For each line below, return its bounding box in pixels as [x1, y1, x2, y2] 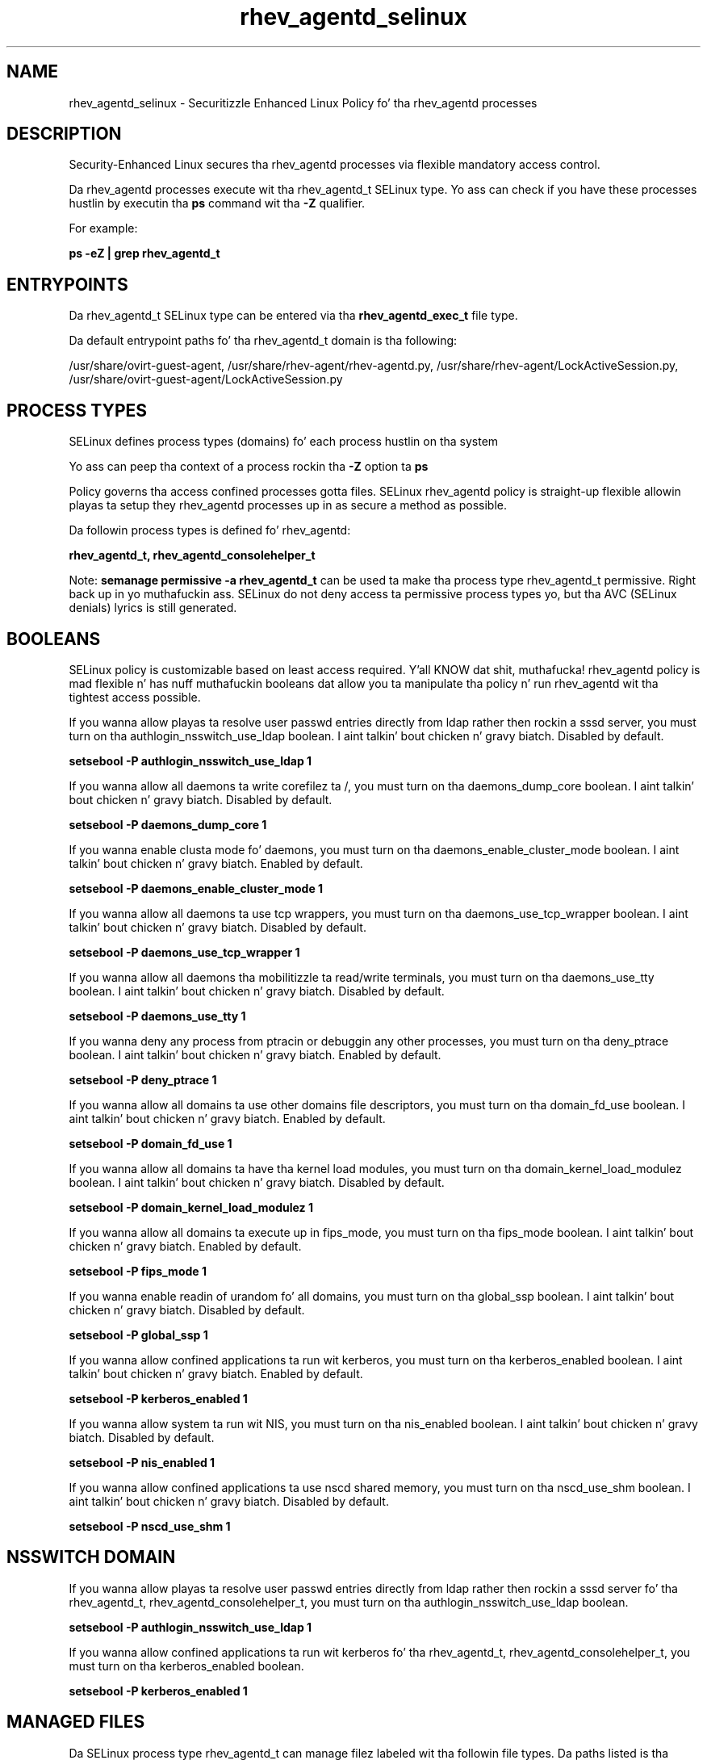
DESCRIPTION [6, 124, 122, 145]
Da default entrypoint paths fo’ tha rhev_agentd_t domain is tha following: [69, 333, 458, 348]
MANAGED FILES [6, 1712, 145, 1733]
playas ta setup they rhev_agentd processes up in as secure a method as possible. [69, 498, 507, 513]
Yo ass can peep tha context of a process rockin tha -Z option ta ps [69, 459, 429, 474]
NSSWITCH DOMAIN [6, 1547, 176, 1568]
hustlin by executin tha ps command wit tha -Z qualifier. [69, 196, 366, 211]
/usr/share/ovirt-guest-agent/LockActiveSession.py [69, 372, 343, 387]
